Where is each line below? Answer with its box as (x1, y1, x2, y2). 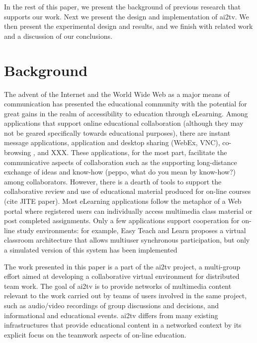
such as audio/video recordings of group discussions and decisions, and (4, 300, 219, 310)
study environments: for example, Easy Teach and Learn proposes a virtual (17, 225, 246, 235)
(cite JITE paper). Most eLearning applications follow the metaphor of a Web (4, 196, 242, 206)
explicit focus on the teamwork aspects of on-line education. (4, 329, 186, 340)
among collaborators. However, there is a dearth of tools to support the (4, 176, 222, 186)
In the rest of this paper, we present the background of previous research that (4, 1, 241, 11)
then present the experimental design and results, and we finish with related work (4, 21, 253, 31)
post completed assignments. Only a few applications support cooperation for (4, 215, 240, 226)
